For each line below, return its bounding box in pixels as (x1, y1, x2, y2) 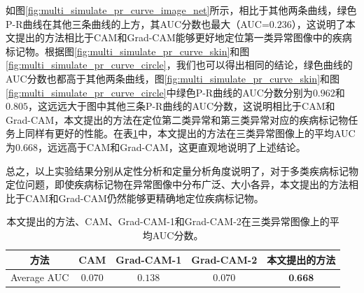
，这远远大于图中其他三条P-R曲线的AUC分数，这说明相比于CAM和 (27, 99, 335, 113)
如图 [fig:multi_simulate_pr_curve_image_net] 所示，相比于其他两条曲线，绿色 (6, 3, 357, 17)
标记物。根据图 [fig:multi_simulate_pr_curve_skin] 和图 (6, 43, 250, 58)
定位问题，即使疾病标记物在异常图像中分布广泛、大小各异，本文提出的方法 (6, 177, 349, 192)
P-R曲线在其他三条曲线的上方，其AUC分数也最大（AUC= (6, 16, 269, 31)
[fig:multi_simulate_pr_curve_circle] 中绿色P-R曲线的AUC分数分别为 (6, 85, 313, 99)
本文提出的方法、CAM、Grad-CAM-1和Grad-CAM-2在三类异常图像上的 (6, 214, 330, 229)
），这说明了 (291, 16, 346, 31)
